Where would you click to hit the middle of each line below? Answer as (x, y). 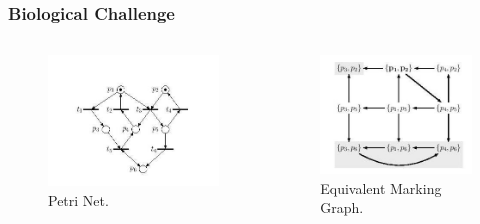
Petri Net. (78, 199)
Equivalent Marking (381, 187)
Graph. (342, 207)
